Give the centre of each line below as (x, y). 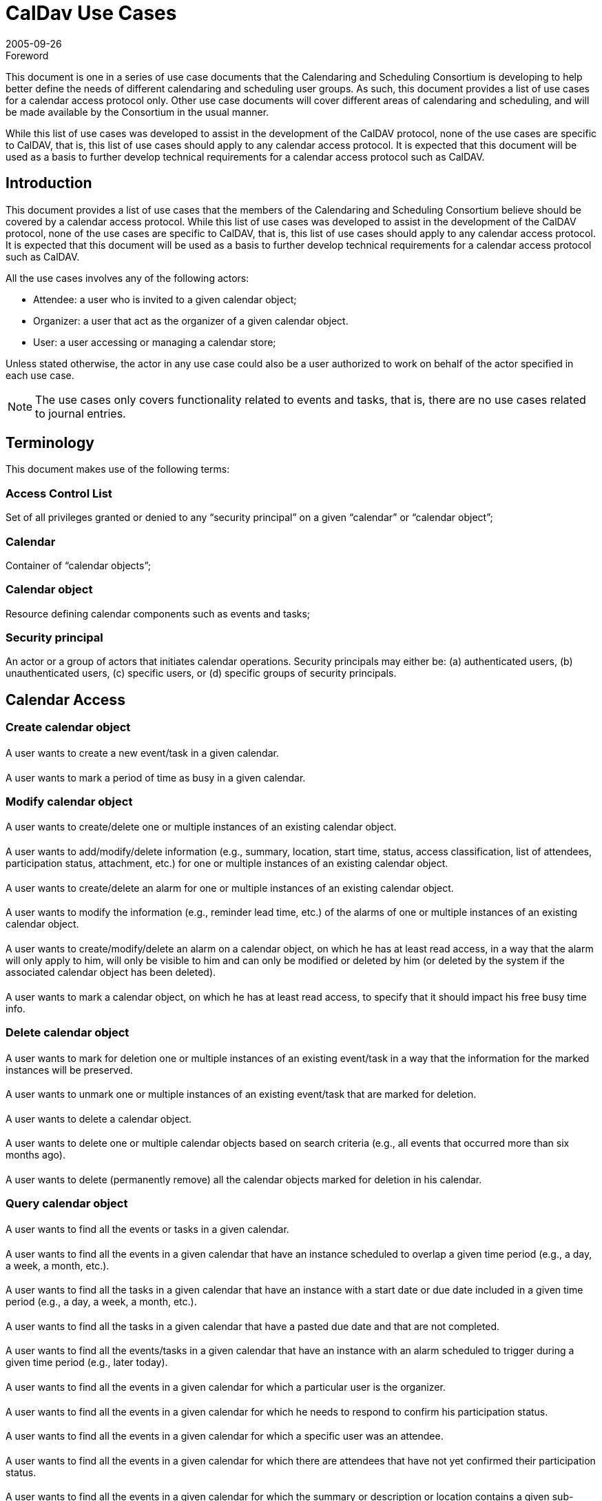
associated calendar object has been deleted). (111, 972)
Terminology (50, 443)
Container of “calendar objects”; (78, 565)
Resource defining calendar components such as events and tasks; (158, 613)
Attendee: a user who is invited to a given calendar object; (165, 299)
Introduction (49, 183)
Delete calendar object (68, 1032)
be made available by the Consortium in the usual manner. (137, 112)
